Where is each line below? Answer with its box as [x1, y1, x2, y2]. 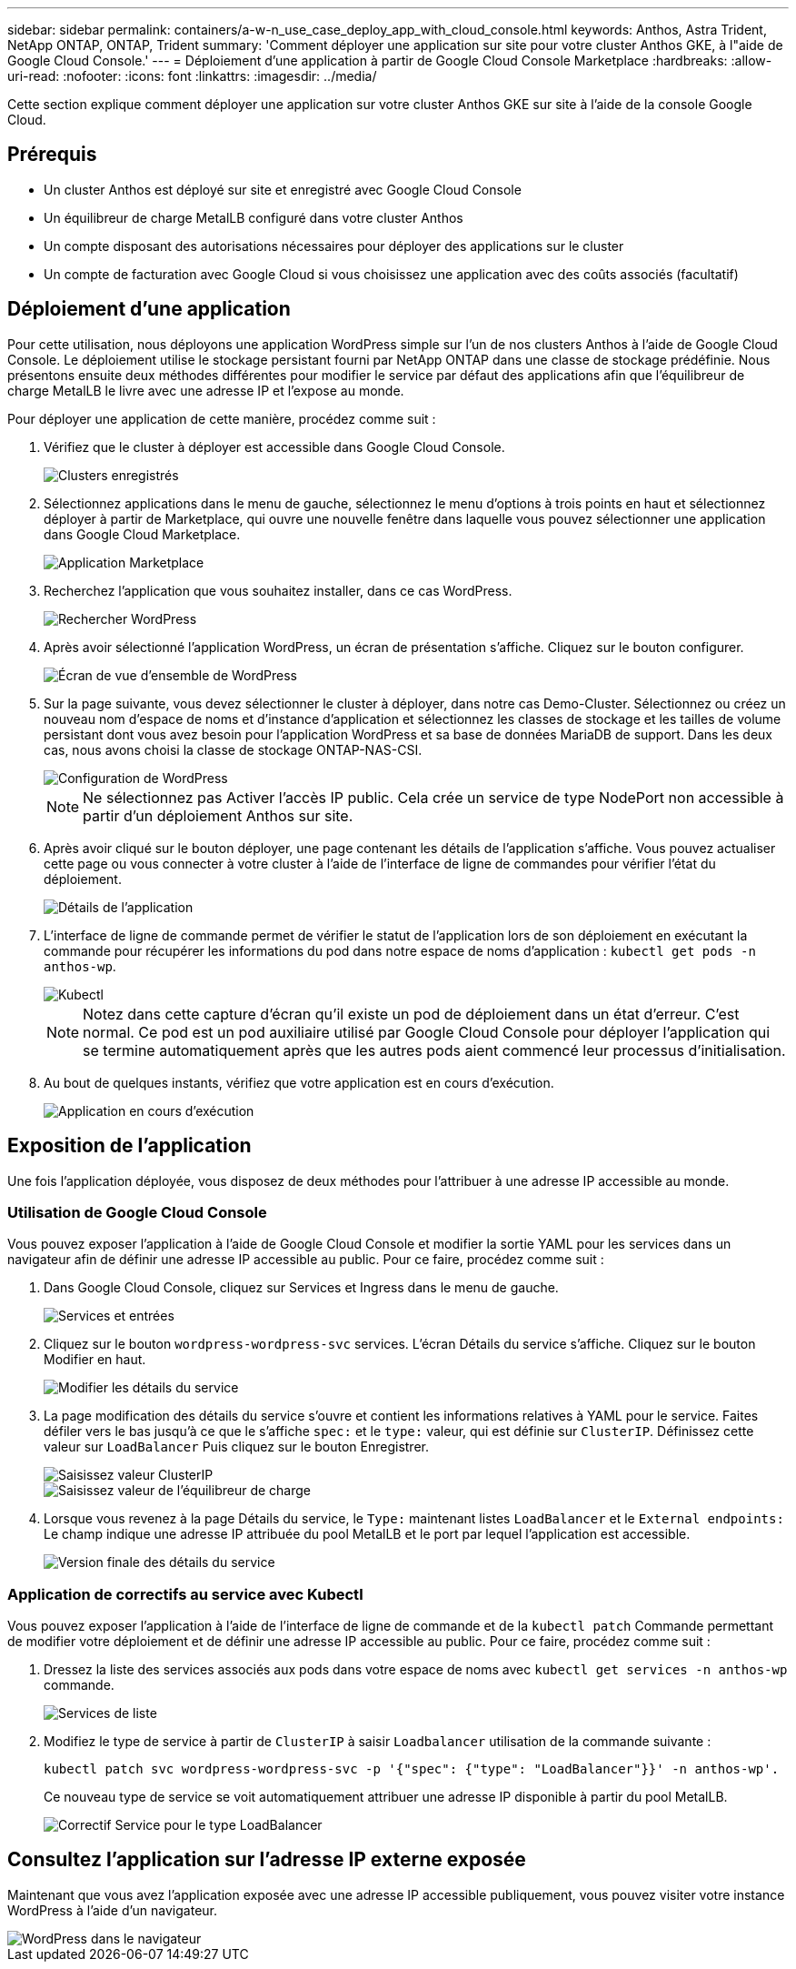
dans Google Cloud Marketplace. [44, 526, 241, 542]
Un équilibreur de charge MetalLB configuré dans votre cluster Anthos [44, 209, 463, 226]
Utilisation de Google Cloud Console [7, 1202, 267, 1221]
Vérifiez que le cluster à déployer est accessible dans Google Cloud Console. [44, 438, 505, 455]
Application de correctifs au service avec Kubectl [7, 1584, 363, 1603]
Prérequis [7, 143, 97, 166]
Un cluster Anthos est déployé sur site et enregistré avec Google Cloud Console [44, 181, 522, 197]
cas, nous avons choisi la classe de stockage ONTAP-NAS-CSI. [44, 741, 423, 758]
